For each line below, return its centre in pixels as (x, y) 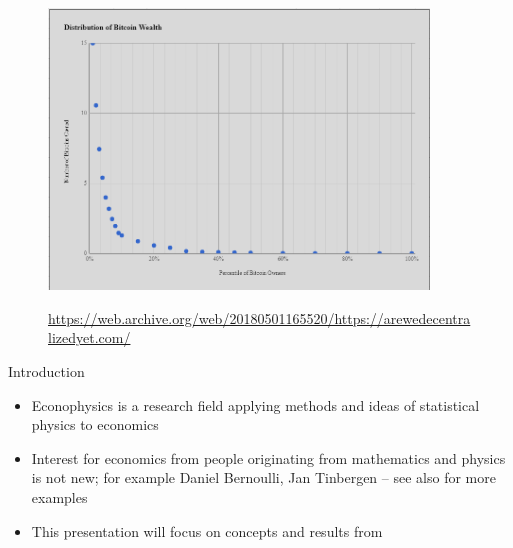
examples (59, 497)
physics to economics (95, 424)
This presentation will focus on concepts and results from (207, 530)
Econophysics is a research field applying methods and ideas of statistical (255, 404)
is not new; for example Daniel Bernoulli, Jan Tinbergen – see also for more (263, 477)
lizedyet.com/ (89, 337)
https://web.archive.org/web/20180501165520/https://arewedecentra (259, 317)
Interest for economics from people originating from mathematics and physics (268, 457)
